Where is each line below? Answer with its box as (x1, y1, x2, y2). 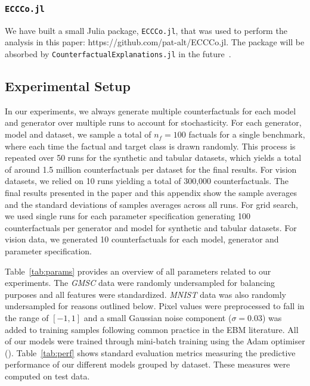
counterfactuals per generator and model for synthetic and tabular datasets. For (5, 221, 297, 234)
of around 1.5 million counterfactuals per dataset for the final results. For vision (5, 163, 297, 175)
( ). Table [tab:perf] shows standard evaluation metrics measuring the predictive (5, 346, 296, 359)
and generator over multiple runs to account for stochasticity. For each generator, (5, 116, 302, 129)
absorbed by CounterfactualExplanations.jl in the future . (5, 48, 231, 60)
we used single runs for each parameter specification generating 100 (5, 210, 250, 222)
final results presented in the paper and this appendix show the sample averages (5, 186, 297, 199)
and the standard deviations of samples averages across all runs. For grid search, (5, 198, 298, 210)
